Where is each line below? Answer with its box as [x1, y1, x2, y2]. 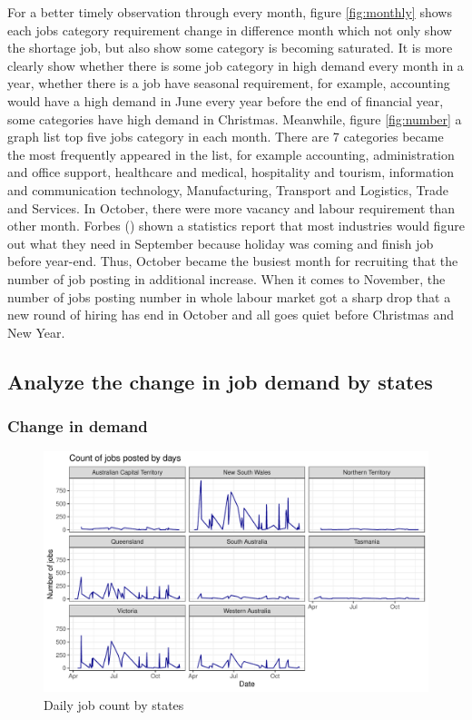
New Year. [7, 322, 65, 341]
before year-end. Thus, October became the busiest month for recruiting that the [7, 252, 458, 271]
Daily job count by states [44, 695, 184, 714]
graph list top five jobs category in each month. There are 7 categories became [7, 127, 444, 146]
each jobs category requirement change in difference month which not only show [7, 20, 452, 39]
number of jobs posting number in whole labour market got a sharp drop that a [7, 287, 451, 306]
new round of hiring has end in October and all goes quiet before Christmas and [7, 305, 455, 324]
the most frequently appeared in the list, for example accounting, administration [7, 144, 455, 163]
